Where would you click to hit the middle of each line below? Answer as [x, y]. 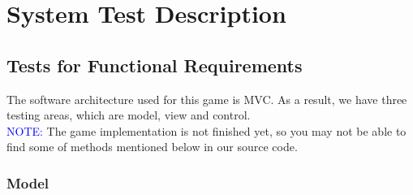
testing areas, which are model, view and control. [129, 115]
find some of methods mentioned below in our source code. [152, 147]
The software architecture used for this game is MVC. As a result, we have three [207, 99]
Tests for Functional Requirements [155, 65]
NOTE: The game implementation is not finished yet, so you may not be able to [206, 130]
